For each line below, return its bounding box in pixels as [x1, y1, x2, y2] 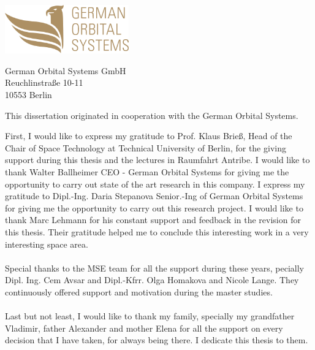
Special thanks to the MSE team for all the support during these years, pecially [5, 261, 304, 274]
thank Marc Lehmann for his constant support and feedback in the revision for [5, 213, 301, 226]
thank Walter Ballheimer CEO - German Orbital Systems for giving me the [5, 165, 289, 178]
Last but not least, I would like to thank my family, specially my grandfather [5, 310, 295, 322]
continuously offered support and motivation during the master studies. [5, 285, 273, 298]
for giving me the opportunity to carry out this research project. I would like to [5, 201, 303, 214]
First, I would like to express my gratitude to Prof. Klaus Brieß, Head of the [5, 129, 292, 142]
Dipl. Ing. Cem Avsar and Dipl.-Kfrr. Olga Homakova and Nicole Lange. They [5, 273, 299, 286]
